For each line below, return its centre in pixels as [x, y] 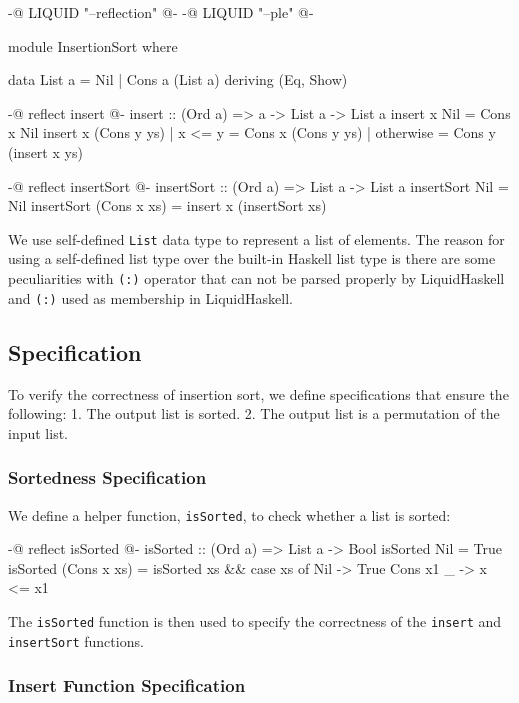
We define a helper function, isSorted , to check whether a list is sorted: [229, 514]
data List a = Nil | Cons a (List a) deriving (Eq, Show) [178, 79]
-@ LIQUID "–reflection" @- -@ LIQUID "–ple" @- [161, 12]
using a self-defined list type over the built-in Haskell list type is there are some [252, 258]
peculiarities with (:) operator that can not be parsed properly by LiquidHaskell [256, 278]
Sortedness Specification [107, 477]
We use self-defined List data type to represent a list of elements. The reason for [256, 238]
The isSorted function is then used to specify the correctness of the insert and [255, 620]
